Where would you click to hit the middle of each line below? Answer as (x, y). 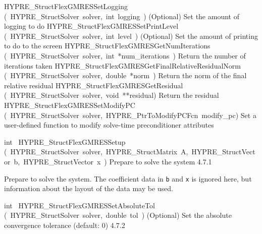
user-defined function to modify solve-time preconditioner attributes (109, 125)
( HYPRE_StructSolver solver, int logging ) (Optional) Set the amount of (122, 16)
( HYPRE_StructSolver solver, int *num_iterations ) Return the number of (125, 55)
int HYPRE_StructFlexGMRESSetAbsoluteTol (80, 205)
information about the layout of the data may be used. (89, 188)
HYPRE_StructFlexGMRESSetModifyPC (70, 105)
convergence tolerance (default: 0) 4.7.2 (65, 225)
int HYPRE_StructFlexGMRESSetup (65, 141)
